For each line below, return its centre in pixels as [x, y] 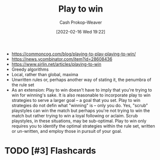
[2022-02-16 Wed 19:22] [81, 32]
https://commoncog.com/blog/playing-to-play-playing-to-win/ [74, 54]
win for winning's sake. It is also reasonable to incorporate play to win [81, 95]
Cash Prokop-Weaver [81, 22]
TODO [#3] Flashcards [50, 151]
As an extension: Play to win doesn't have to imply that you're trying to [82, 90]
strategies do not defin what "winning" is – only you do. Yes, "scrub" [80, 105]
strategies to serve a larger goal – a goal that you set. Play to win [76, 100]
